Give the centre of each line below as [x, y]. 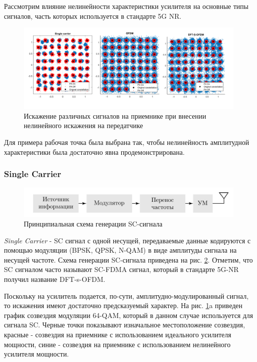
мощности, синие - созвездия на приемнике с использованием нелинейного [117, 344]
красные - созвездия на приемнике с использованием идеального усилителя [118, 335]
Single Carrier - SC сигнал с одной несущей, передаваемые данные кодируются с [127, 240]
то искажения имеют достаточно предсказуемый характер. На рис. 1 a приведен [123, 305]
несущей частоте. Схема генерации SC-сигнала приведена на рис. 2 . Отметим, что [128, 259]
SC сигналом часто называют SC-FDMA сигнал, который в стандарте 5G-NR [122, 269]
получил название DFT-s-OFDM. [55, 279]
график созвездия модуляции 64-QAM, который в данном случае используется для [128, 315]
